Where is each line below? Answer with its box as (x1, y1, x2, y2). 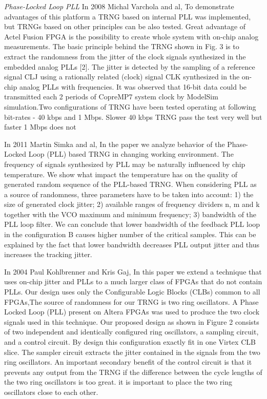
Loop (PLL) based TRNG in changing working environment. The (28, 149, 234, 159)
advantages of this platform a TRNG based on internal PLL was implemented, (4, 11, 251, 22)
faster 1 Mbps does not (4, 121, 76, 132)
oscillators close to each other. (4, 386, 98, 397)
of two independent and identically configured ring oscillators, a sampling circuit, (4, 326, 259, 337)
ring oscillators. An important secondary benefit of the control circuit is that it (4, 356, 252, 367)
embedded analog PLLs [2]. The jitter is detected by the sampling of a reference (4, 61, 255, 72)
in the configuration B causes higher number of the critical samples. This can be (4, 229, 256, 240)
